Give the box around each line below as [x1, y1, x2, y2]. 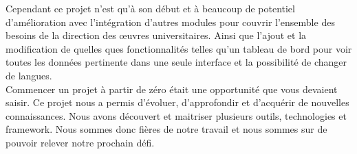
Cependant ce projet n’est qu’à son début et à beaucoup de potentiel [6, 1, 295, 15]
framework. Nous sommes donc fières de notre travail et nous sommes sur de [6, 122, 327, 136]
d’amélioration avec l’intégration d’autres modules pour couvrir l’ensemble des [6, 14, 335, 29]
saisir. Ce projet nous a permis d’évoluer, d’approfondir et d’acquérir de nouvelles [6, 95, 349, 110]
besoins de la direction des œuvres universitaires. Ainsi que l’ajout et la [6, 28, 307, 42]
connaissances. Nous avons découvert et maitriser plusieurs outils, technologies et [6, 108, 347, 123]
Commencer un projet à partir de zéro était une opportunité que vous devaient [6, 81, 338, 96]
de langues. [6, 68, 52, 82]
